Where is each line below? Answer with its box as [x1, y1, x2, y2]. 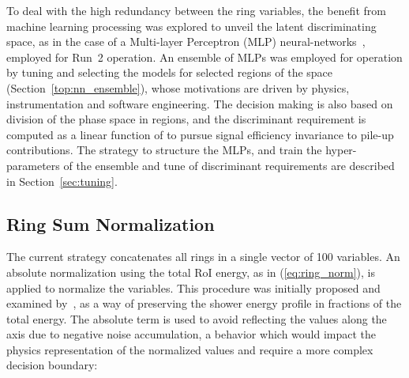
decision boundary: [6, 357, 98, 373]
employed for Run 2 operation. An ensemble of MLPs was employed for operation [6, 48, 403, 65]
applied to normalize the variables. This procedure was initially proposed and [6, 279, 381, 296]
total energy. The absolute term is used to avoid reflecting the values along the [6, 310, 387, 327]
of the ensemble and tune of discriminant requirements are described [63, 157, 395, 173]
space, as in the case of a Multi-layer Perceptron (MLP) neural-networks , [6, 33, 366, 50]
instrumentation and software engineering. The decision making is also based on [6, 95, 393, 112]
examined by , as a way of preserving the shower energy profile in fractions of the [6, 295, 402, 312]
